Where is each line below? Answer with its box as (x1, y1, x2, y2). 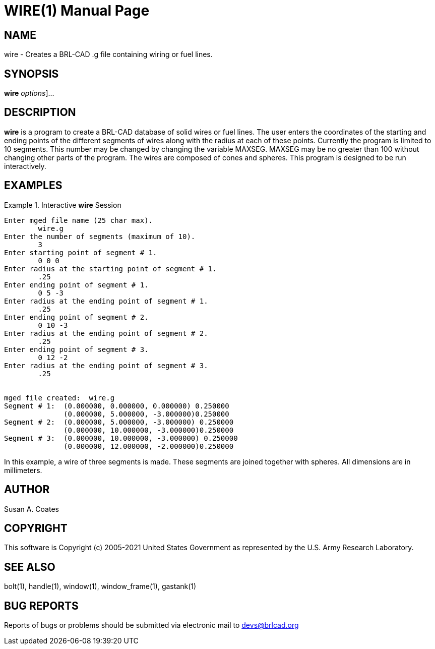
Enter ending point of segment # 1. (4, 280, 149, 289)
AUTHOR (4, 483, 50, 496)
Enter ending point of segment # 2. (4, 313, 149, 321)
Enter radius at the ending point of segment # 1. (4, 297, 208, 305)
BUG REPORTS (4, 599, 79, 612)
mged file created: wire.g (4, 393, 115, 402)
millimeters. (4, 465, 42, 475)
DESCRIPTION (4, 106, 76, 119)
